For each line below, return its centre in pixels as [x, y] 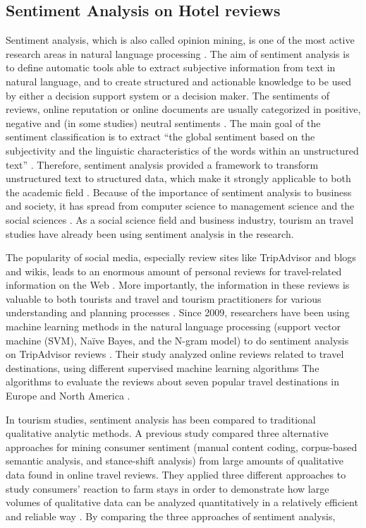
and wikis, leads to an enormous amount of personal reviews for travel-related [174, 271]
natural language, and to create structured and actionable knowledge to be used [178, 81]
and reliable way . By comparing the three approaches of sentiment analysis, [171, 516]
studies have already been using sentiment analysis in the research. [150, 233]
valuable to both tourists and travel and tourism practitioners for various [164, 298]
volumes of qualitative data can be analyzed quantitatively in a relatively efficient [182, 502]
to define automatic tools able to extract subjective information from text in [171, 67]
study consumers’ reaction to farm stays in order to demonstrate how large [167, 488]
